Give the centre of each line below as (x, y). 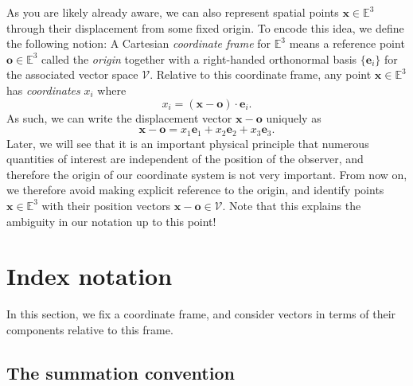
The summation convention (121, 372)
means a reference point (347, 43)
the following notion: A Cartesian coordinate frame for (139, 43)
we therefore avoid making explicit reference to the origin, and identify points (195, 190)
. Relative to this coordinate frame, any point (261, 74)
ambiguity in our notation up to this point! (111, 221)
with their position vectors (106, 205)
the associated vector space (72, 74)
